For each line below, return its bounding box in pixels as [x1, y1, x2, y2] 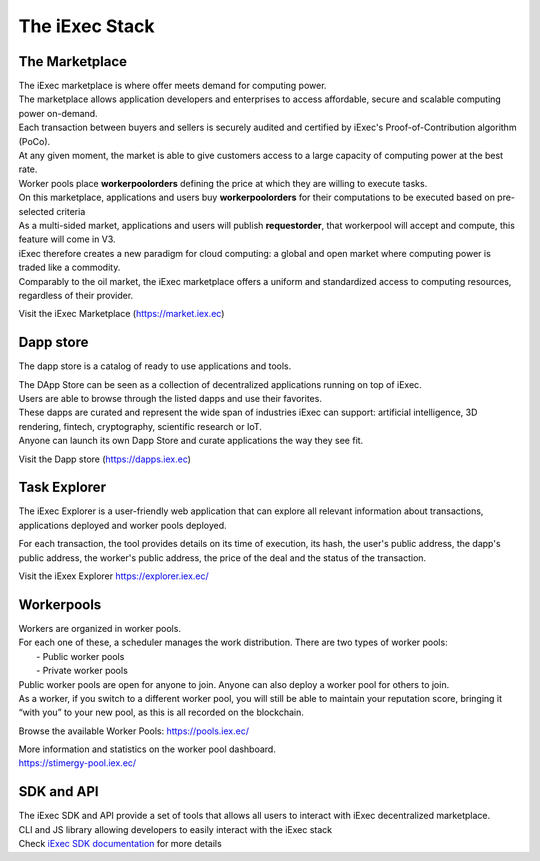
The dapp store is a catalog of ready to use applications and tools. [18, 360, 292, 372]
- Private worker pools [36, 665, 129, 677]
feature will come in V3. [18, 233, 116, 245]
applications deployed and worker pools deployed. [18, 519, 227, 531]
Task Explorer [18, 479, 107, 496]
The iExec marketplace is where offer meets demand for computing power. [18, 80, 327, 92]
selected [18, 205, 55, 217]
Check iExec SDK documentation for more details [18, 838, 222, 850]
